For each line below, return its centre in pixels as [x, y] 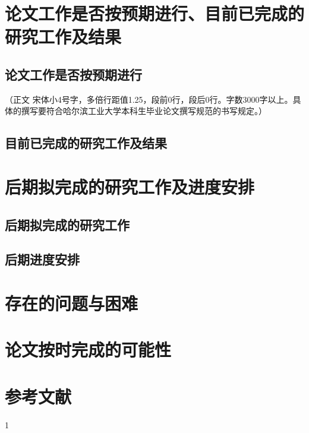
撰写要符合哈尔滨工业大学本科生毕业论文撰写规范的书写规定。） [144, 111]
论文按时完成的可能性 [88, 350]
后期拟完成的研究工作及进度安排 [130, 186]
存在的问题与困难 [72, 303]
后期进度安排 [42, 259]
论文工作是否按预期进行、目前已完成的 [155, 13]
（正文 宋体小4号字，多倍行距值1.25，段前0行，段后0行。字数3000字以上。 [149, 99]
